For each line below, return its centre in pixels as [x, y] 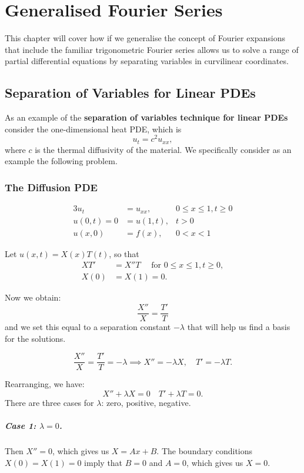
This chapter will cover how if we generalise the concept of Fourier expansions [145, 38]
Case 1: [21, 426]
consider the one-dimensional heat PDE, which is [93, 129]
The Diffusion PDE [51, 187]
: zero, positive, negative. [146, 402]
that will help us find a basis [239, 327]
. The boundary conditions [205, 451]
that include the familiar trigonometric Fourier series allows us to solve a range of [152, 49]
